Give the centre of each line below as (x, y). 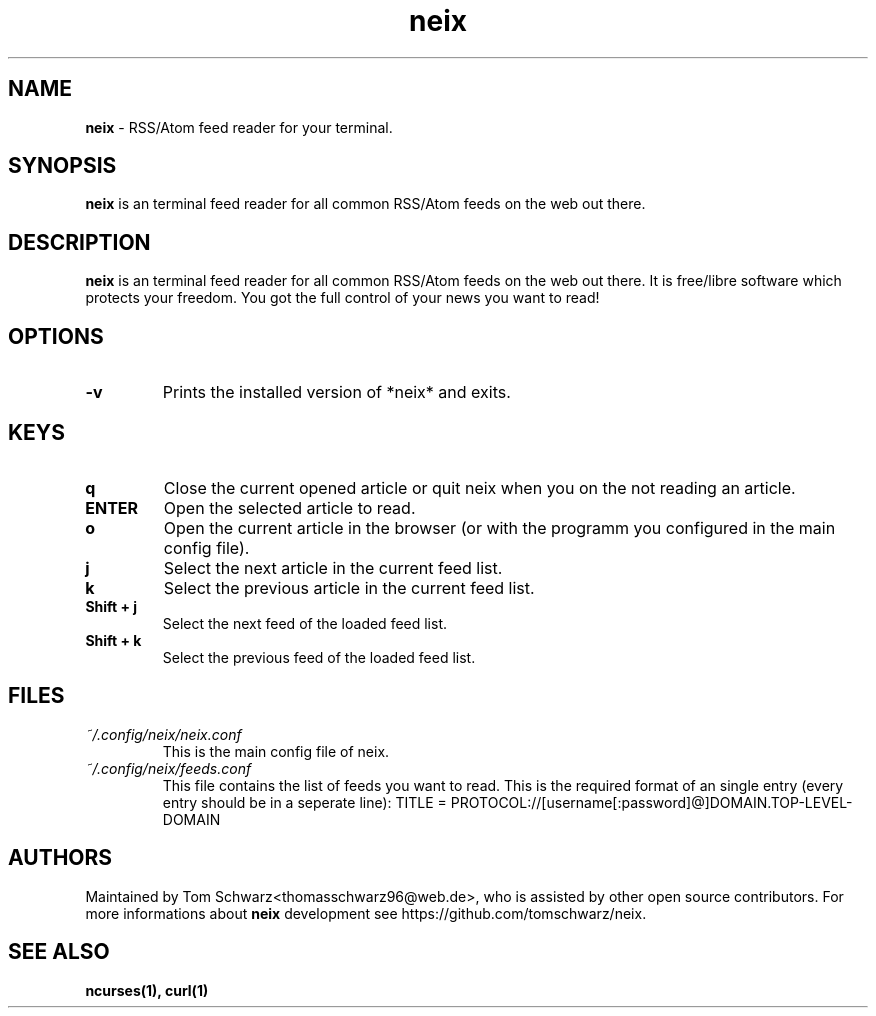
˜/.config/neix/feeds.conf (168, 768)
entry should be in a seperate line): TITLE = (304, 802)
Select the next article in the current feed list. (333, 567)
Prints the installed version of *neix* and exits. (336, 392)
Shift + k (113, 640)
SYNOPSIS (62, 166)
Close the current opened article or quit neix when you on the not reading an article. (479, 487)
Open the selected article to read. (289, 507)
